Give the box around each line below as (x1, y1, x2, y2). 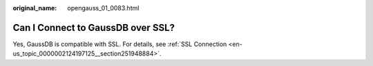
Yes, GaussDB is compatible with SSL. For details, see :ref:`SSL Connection (12, 40, 227, 48)
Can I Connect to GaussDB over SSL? (12, 21, 175, 34)
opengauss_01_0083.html (67, 4, 140, 12)
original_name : (12, 4, 57, 12)
